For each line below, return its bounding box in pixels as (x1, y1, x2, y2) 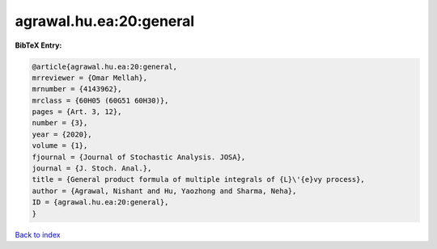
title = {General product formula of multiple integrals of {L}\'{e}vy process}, (32, 175, 366, 184)
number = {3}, (32, 118, 88, 128)
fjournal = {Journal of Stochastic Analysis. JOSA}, (32, 152, 246, 162)
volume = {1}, (32, 141, 88, 150)
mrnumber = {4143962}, (32, 85, 122, 94)
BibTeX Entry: (15, 40, 62, 50)
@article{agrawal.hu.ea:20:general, (32, 61, 178, 71)
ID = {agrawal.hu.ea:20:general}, (32, 198, 169, 207)
